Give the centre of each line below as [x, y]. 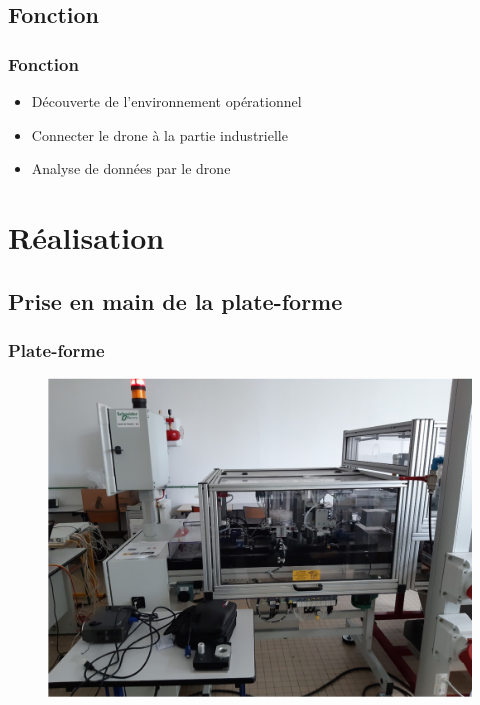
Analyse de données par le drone [131, 168]
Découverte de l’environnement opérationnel [166, 101]
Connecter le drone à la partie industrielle [159, 134]
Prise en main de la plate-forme [175, 300]
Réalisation [86, 236]
